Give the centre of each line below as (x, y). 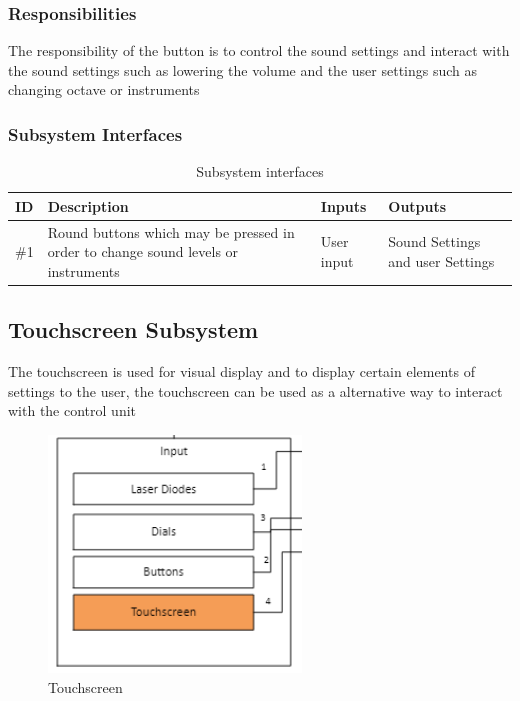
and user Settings (441, 261)
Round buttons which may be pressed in (171, 231)
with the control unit (72, 410)
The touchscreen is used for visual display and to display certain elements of (241, 371)
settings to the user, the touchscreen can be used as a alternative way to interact (255, 390)
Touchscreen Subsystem (133, 329)
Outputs (417, 205)
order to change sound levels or (143, 251)
